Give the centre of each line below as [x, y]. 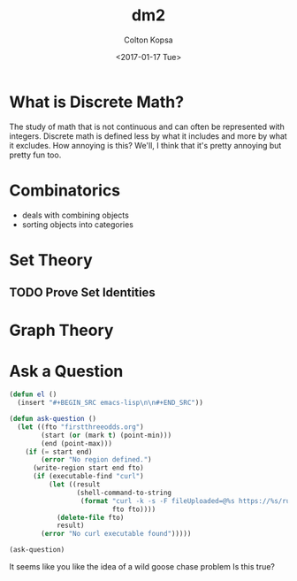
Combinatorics [65, 190]
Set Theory [51, 260]
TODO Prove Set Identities [83, 293]
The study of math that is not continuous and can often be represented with [147, 126]
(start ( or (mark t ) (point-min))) [107, 435]
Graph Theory [61, 330]
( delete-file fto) [90, 517]
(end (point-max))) [77, 443]
